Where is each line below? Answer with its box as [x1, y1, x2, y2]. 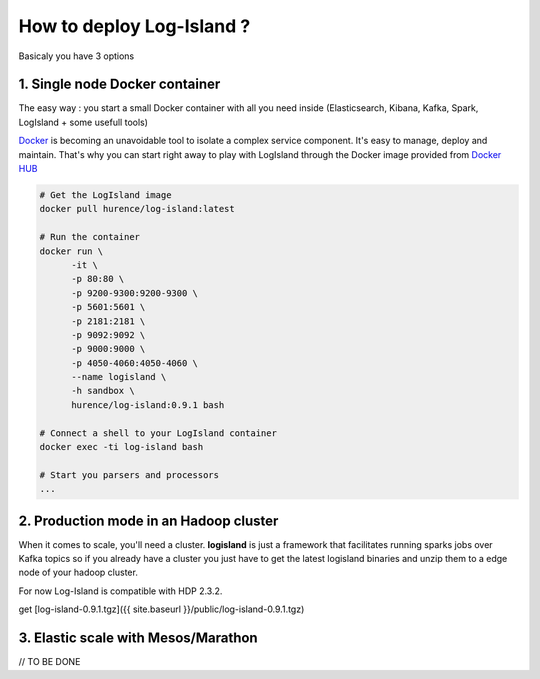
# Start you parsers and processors [39, 469, 220, 480]
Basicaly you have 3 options [18, 50, 135, 62]
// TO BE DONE [18, 656, 81, 668]
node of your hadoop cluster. [18, 566, 139, 579]
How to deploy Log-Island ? [18, 15, 251, 37]
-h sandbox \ [71, 385, 135, 397]
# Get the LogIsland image [39, 190, 172, 200]
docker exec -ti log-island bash [39, 441, 204, 453]
